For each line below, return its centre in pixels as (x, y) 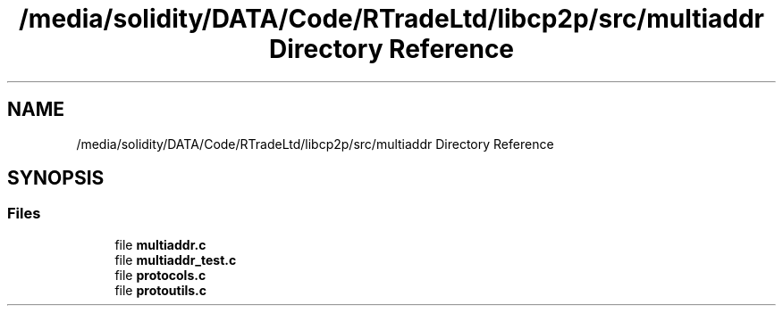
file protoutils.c (160, 290)
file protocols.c (160, 275)
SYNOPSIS (56, 178)
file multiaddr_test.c (176, 259)
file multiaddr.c (160, 244)
